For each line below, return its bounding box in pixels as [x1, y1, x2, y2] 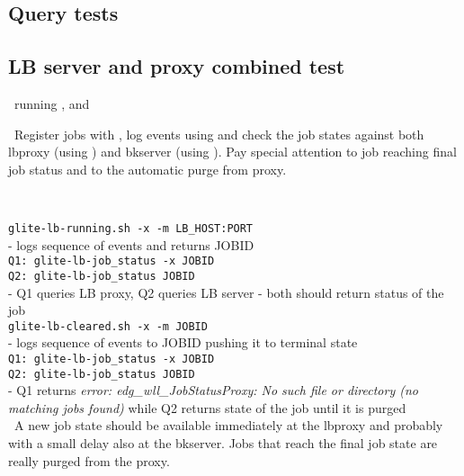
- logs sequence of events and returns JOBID [8, 235, 254, 254]
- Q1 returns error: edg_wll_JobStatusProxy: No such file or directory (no [8, 381, 418, 400]
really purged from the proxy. [8, 451, 170, 470]
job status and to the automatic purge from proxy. [8, 159, 287, 178]
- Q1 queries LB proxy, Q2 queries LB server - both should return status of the [8, 283, 444, 301]
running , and [13, 94, 90, 112]
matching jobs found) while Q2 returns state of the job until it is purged [8, 398, 406, 417]
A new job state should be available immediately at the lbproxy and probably [13, 416, 443, 435]
